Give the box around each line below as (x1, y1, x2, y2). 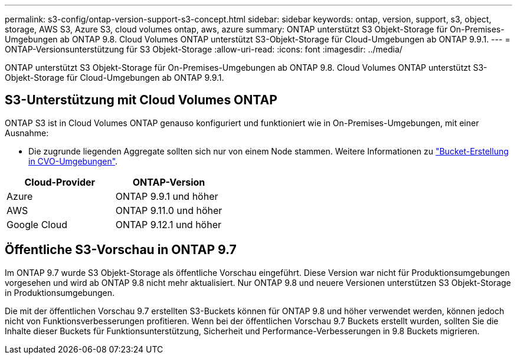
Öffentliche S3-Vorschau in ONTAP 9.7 (5, 242, 237, 258)
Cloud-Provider (24, 176, 96, 188)
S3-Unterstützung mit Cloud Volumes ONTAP (5, 93, 277, 108)
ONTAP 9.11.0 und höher (115, 204, 222, 216)
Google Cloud (6, 218, 68, 230)
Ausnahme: (5, 127, 49, 138)
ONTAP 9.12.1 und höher (115, 218, 221, 230)
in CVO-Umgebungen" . (28, 156, 118, 166)
